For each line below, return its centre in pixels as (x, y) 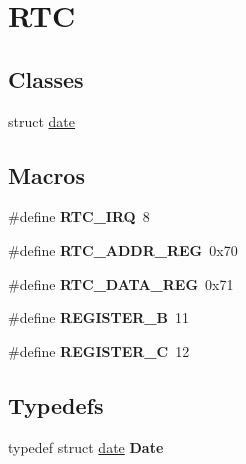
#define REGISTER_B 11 (98, 317)
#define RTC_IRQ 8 (79, 216)
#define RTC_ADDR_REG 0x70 (123, 249)
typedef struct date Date (86, 446)
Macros (46, 174)
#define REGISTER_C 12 (99, 350)
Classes (46, 78)
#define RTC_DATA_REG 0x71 (121, 283)
